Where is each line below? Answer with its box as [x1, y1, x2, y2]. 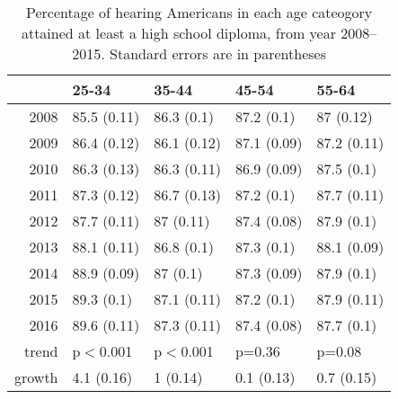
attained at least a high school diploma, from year [21, 22, 336, 43]
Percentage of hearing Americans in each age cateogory [25, 2, 373, 22]
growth [14, 367, 58, 387]
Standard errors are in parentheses [110, 43, 327, 64]
